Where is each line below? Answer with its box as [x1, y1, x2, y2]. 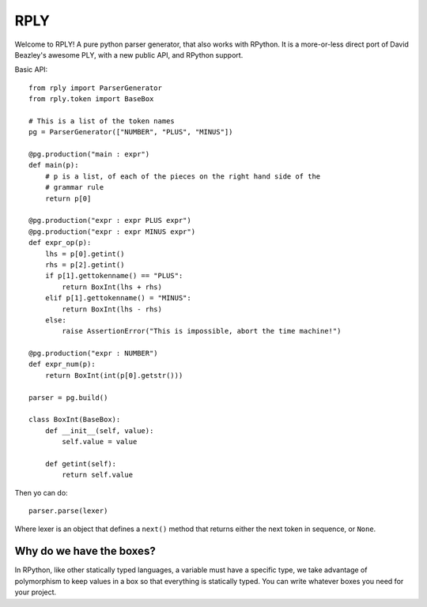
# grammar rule [44, 183, 104, 192]
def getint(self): [44, 459, 117, 468]
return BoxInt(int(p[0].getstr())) [44, 371, 183, 379]
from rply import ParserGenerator [28, 83, 162, 92]
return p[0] [44, 194, 92, 203]
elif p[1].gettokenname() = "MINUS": [44, 293, 191, 303]
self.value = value [62, 437, 138, 447]
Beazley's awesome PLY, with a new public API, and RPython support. [14, 50, 244, 59]
